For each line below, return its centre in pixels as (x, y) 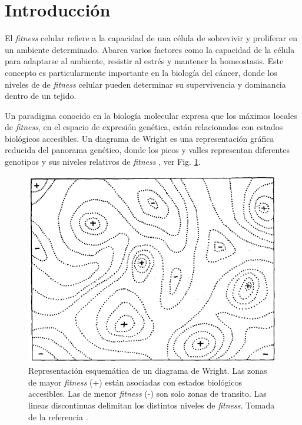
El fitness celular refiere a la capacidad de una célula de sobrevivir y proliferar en (151, 38)
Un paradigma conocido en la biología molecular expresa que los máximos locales (151, 115)
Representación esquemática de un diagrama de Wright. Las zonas (148, 371)
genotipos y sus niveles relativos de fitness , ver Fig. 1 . (103, 162)
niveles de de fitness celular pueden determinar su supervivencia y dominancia (145, 84)
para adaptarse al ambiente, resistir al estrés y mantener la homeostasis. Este (144, 61)
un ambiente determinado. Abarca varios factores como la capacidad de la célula (150, 49)
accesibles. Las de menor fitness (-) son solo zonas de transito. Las (147, 394)
